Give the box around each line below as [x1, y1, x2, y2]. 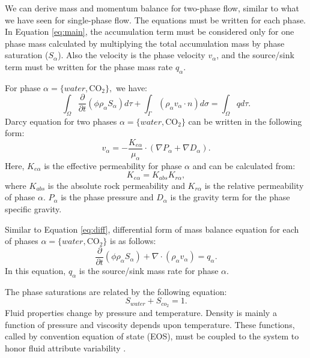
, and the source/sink [216, 49, 294, 61]
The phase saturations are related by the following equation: [5, 285, 227, 297]
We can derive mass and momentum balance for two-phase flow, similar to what [5, 2, 299, 14]
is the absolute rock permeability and [47, 179, 185, 191]
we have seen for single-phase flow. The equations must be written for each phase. [5, 13, 306, 26]
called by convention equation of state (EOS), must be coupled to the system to [5, 330, 299, 342]
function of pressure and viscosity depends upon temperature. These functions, [5, 318, 295, 330]
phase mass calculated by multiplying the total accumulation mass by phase [5, 37, 285, 49]
